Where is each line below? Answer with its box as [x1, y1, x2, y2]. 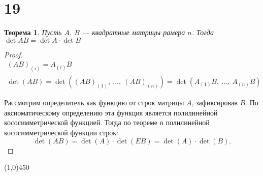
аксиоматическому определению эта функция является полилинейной [4, 107, 218, 118]
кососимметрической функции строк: [4, 127, 118, 138]
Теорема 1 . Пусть [4, 27, 62, 38]
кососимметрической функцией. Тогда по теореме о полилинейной [4, 117, 210, 128]
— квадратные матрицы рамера [82, 27, 185, 38]
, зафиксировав [191, 97, 238, 108]
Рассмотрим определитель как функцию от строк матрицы [4, 97, 184, 108]
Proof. [4, 49, 23, 60]
